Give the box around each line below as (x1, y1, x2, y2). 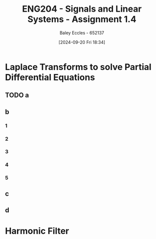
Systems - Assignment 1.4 (27, 14, 136, 25)
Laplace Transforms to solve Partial (5, 61, 152, 73)
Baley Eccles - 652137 (59, 30, 104, 36)
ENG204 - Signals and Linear (22, 3, 142, 15)
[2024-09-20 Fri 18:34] (58, 39, 106, 45)
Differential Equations (5, 72, 95, 83)
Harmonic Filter (5, 225, 69, 237)
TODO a (5, 91, 29, 99)
